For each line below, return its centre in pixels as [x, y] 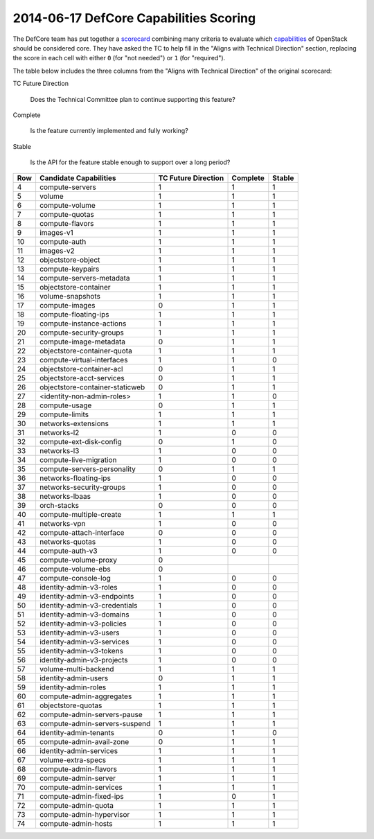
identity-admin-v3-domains [84, 615]
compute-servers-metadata [85, 279]
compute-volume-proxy [78, 560]
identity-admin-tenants [77, 733]
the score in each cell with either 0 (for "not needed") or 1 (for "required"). [119, 58]
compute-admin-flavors [78, 769]
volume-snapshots [70, 297]
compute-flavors [66, 224]
